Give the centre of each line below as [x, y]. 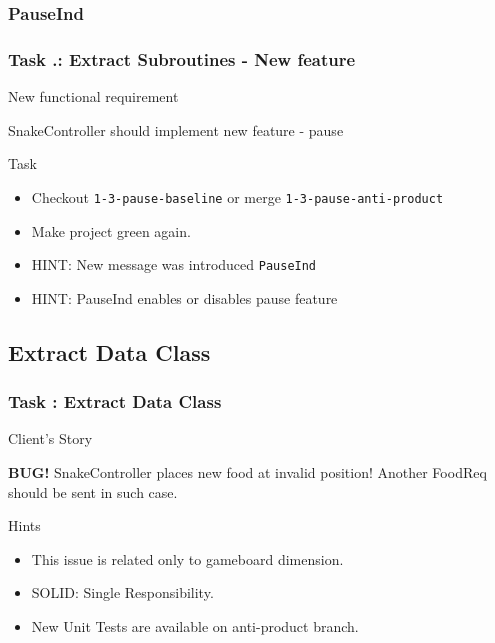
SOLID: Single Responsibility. [122, 592]
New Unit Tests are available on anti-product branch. [195, 625]
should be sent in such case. [93, 491]
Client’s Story [50, 438]
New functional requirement [93, 96]
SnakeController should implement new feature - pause [176, 129]
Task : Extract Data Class [115, 401]
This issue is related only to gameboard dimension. [187, 558]
